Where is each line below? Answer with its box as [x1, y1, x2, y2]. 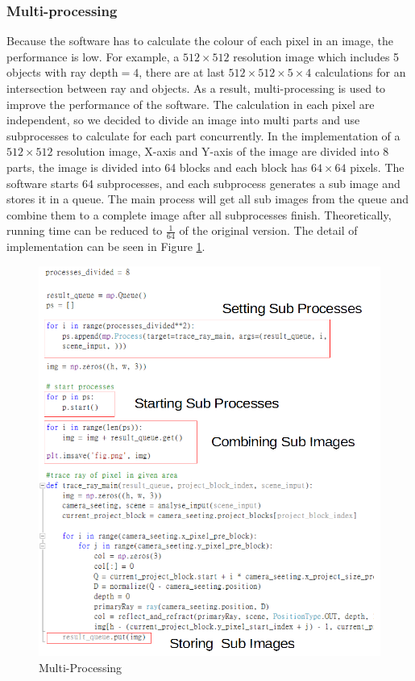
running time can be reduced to [6, 222, 163, 239]
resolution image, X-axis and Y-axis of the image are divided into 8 [56, 143, 389, 160]
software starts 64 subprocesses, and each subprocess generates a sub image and [6, 174, 400, 191]
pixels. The [350, 158, 405, 175]
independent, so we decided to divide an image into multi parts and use [6, 111, 360, 128]
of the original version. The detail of [179, 222, 358, 239]
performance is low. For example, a [6, 48, 180, 65]
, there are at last [139, 64, 225, 81]
